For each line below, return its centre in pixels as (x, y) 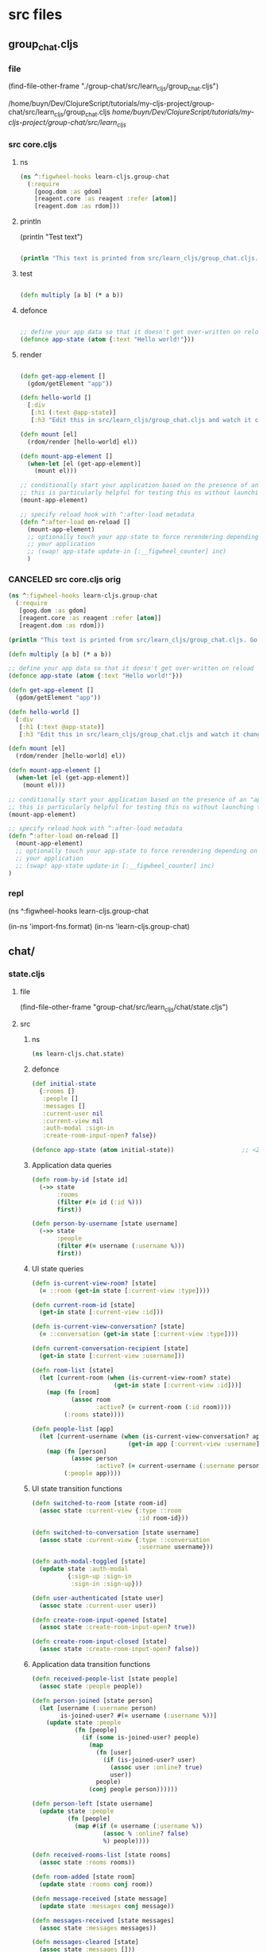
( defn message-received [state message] (99, 1899)
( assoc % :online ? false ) (146, 1833)
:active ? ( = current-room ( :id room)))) (164, 1407)
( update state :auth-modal (83, 1569)
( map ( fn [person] (77, 1451)
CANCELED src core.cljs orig (65, 579)
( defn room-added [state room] (83, 1877)
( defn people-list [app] (73, 1429)
